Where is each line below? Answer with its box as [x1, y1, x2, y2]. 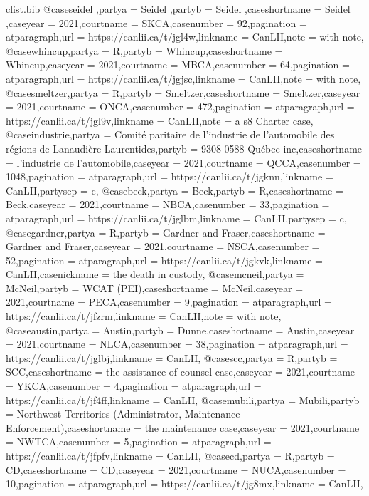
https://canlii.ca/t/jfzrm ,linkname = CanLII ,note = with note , [6, 309, 282, 324]
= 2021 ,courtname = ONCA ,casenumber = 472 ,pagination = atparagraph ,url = [6, 99, 355, 114]
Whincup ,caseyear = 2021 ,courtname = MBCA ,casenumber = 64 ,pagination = [6, 57, 350, 72]
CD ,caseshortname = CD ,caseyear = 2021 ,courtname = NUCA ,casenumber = [6, 462, 346, 477]
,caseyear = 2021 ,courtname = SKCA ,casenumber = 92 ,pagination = [6, 15, 307, 30]
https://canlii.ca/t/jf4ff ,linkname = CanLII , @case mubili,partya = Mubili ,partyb [6, 392, 360, 407]
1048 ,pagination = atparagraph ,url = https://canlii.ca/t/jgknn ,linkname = [6, 169, 333, 184]
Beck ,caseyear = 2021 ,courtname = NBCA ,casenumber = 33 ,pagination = [6, 197, 330, 212]
